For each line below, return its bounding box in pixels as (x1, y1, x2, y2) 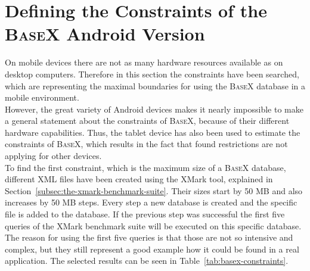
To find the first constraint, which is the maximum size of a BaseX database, (5, 161, 286, 173)
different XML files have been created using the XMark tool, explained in (5, 173, 273, 185)
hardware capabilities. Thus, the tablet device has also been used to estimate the (5, 126, 300, 138)
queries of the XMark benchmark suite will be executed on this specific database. (5, 219, 302, 232)
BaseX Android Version (5, 21, 205, 46)
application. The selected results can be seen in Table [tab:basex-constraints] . (5, 254, 289, 267)
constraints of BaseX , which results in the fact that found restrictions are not (5, 138, 288, 150)
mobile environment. (5, 91, 79, 104)
